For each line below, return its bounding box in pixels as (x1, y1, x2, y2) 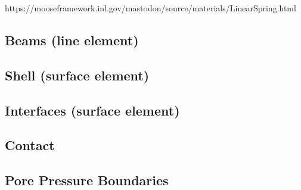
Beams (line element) (5, 30, 139, 49)
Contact (5, 136, 55, 154)
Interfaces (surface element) (5, 101, 180, 119)
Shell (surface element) (5, 66, 150, 84)
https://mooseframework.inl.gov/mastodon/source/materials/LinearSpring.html (5, 2, 296, 14)
